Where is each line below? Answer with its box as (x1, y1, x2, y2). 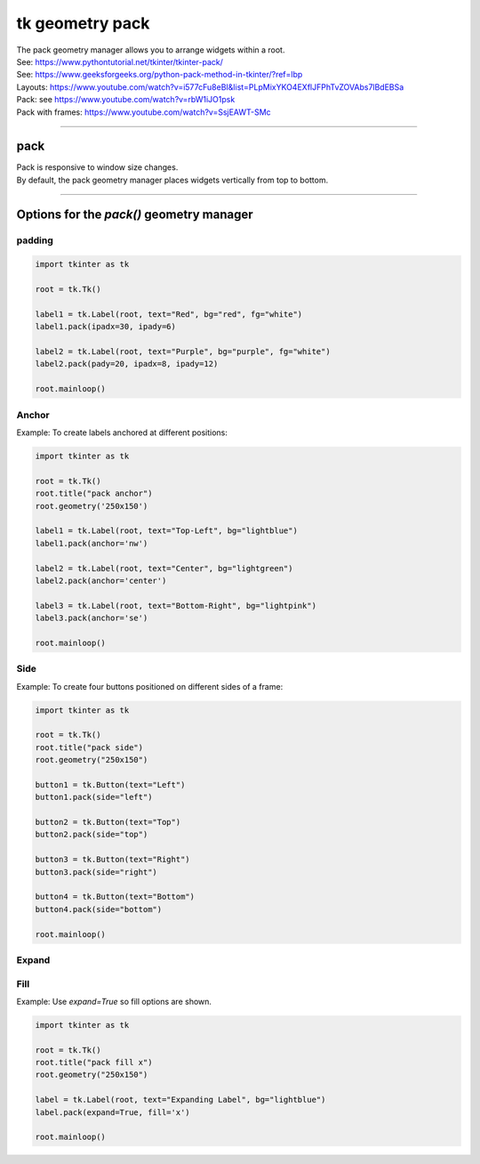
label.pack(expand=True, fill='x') (35, 1107, 190, 1117)
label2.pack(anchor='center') (35, 575, 167, 586)
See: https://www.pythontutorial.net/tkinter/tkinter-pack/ (16, 56, 224, 67)
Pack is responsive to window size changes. (16, 162, 179, 173)
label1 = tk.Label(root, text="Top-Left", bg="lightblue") (35, 526, 298, 536)
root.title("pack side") (35, 742, 144, 752)
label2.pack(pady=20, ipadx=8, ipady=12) (35, 359, 219, 369)
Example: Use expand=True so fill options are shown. (16, 996, 212, 1006)
